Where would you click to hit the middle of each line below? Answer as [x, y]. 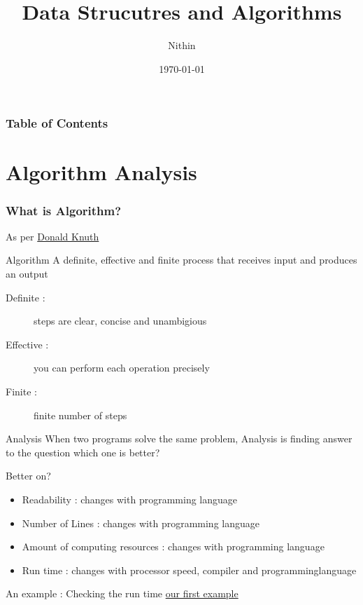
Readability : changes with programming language [129, 499]
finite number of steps [80, 415]
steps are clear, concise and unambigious [120, 321]
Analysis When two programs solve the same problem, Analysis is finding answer [179, 439]
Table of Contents [57, 123]
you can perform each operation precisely [122, 368]
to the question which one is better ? [83, 452]
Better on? [28, 476]
